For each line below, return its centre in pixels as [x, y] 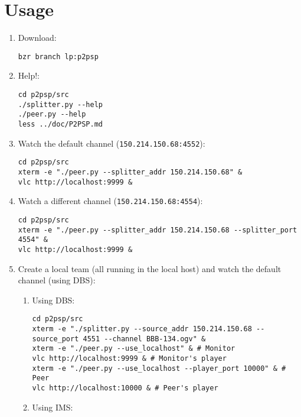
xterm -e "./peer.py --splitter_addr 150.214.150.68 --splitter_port [158, 230]
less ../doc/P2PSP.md [60, 124]
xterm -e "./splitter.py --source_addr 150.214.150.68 [142, 329]
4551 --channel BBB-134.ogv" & [144, 339]
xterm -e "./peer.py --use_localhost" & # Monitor [134, 349]
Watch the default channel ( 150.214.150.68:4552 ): [112, 143]
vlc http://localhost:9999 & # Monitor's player [129, 358]
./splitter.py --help [60, 104]
